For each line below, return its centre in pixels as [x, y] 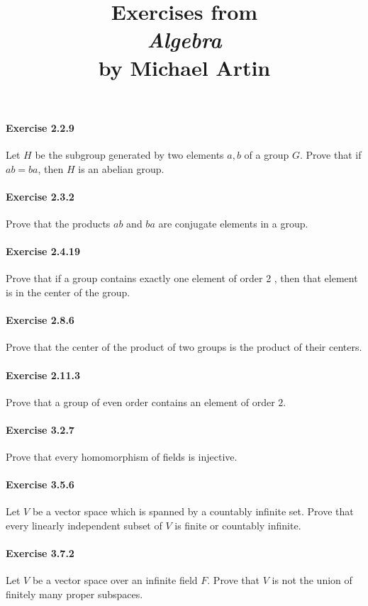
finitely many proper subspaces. [74, 594]
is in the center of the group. [68, 292]
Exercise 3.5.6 [40, 484]
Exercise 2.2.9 [40, 127]
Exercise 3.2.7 [40, 429]
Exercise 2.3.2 [40, 196]
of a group [267, 154]
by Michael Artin [184, 67]
